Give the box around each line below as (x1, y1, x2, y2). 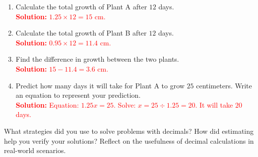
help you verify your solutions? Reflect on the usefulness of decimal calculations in (4, 135, 254, 146)
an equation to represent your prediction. (15, 90, 141, 100)
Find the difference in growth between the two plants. (15, 54, 179, 64)
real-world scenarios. (4, 145, 66, 156)
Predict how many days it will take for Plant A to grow (15, 80, 185, 90)
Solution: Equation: (15, 99, 79, 110)
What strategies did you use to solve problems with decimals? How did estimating (4, 125, 254, 136)
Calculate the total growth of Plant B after (15, 28, 147, 38)
